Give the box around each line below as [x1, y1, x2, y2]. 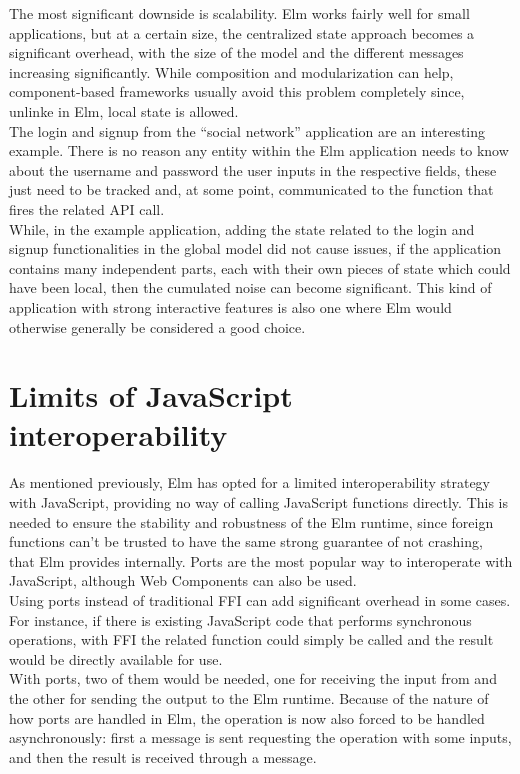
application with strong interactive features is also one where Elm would [9, 296, 452, 317]
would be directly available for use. [9, 648, 223, 669]
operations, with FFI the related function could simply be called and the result [9, 629, 494, 650]
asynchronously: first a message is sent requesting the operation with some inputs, [9, 727, 512, 748]
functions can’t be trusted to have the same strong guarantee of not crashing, [9, 531, 483, 552]
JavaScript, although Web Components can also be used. [9, 570, 357, 591]
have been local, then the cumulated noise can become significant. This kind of [9, 277, 492, 298]
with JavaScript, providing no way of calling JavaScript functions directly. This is [9, 492, 508, 512]
